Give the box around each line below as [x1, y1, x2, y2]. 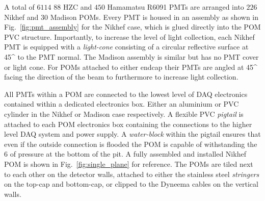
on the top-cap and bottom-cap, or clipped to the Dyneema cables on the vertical [4, 179, 258, 189]
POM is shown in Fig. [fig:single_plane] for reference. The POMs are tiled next [4, 158, 253, 169]
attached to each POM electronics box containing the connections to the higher [4, 118, 252, 129]
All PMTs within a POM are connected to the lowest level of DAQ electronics [4, 88, 248, 99]
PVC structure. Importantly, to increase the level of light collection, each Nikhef [4, 31, 255, 42]
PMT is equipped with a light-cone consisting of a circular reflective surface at [4, 41, 249, 52]
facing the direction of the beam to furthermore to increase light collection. [4, 71, 238, 82]
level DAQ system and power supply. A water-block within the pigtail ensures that [4, 129, 261, 139]
